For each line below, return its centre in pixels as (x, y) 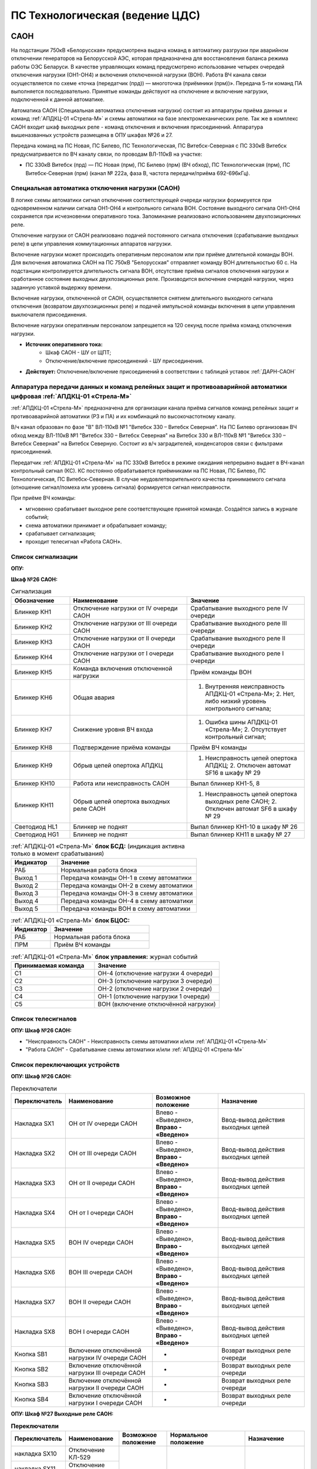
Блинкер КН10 (35, 783)
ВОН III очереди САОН (100, 1272)
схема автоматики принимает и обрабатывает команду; (96, 525)
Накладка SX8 (35, 1332)
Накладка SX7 (35, 1302)
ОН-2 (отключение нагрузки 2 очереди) (155, 988)
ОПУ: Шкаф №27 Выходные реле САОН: (62, 1414)
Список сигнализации (44, 557)
